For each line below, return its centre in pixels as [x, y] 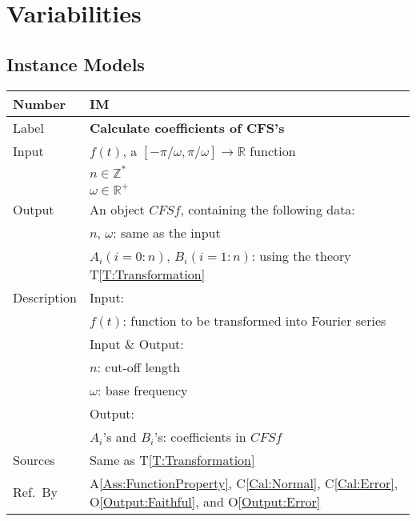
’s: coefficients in [200, 436]
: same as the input [167, 232]
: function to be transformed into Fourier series [254, 320]
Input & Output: [136, 343]
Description [45, 297]
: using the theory [301, 255]
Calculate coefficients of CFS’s [187, 127]
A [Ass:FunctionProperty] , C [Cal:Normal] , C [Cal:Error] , [244, 483]
